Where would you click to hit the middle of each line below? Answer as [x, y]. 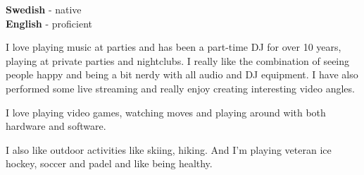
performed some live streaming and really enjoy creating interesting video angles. [180, 88]
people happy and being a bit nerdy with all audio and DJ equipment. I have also [182, 74]
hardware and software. [56, 126]
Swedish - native [44, 9]
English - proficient [49, 23]
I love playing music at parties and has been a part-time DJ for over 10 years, [174, 47]
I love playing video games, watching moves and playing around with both [166, 112]
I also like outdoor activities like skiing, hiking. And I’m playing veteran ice [169, 149]
